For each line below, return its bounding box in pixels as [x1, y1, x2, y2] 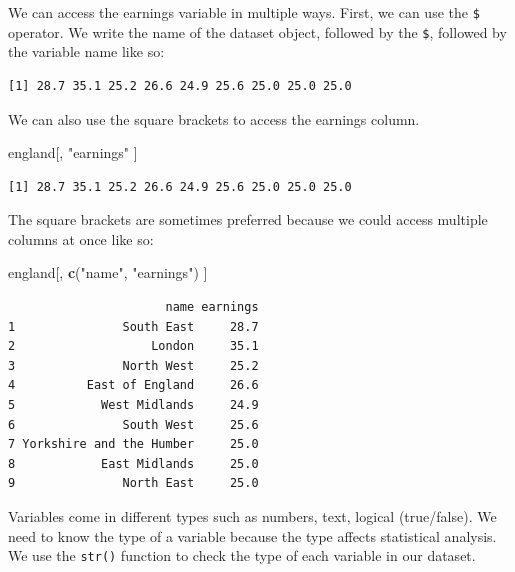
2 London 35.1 [8, 339, 259, 354]
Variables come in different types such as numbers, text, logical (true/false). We [8, 506, 497, 526]
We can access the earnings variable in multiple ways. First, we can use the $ [8, 2, 480, 22]
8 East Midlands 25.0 [8, 456, 259, 471]
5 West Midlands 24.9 [8, 398, 259, 413]
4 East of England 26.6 [8, 378, 259, 393]
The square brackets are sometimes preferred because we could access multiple [8, 209, 488, 230]
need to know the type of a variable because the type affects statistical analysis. [8, 525, 497, 546]
